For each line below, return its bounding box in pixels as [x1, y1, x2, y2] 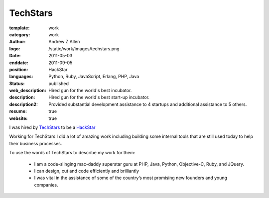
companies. [34, 182, 58, 188]
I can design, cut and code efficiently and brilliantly [34, 168, 139, 174]
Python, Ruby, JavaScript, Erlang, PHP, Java [48, 74, 139, 80]
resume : [9, 108, 27, 114]
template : [9, 25, 30, 31]
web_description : [9, 88, 47, 94]
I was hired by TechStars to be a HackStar [9, 124, 96, 130]
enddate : [9, 60, 28, 66]
